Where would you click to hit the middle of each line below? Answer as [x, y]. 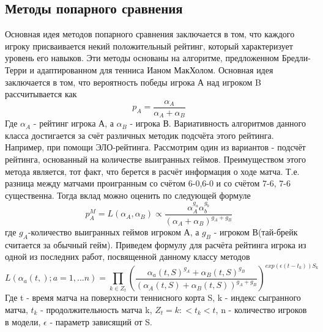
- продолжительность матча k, [96, 310]
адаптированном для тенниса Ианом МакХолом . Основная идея [155, 69]
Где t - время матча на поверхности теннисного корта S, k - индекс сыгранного [153, 297]
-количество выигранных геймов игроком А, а [113, 232]
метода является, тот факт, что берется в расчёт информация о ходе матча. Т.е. [152, 171]
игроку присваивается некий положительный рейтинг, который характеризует [149, 46]
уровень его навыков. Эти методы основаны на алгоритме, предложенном [142, 58]
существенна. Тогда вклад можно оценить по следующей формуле [128, 195]
